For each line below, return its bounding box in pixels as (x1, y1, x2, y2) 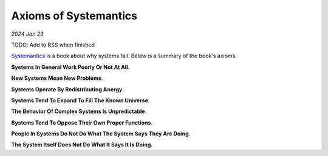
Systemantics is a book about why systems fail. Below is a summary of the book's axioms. (11, 52, 237, 60)
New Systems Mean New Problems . (11, 74, 103, 82)
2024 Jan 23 (11, 30, 44, 37)
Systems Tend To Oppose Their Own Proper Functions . (11, 119, 153, 126)
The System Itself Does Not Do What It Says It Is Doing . (11, 141, 153, 148)
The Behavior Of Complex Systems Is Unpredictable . (11, 108, 147, 115)
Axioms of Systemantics (11, 9, 138, 22)
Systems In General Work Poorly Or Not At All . (11, 63, 130, 71)
